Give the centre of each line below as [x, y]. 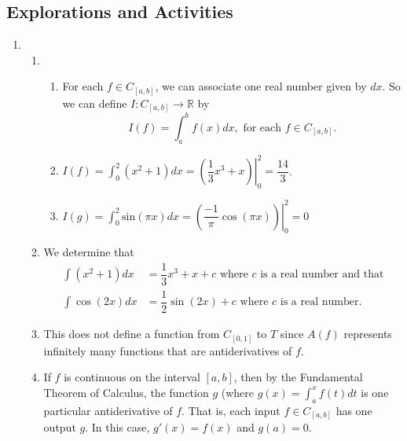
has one [354, 410]
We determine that [89, 252]
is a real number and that [322, 275]
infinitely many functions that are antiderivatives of [168, 350]
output [60, 427]
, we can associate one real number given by [261, 86]
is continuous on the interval [132, 377]
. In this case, [117, 427]
